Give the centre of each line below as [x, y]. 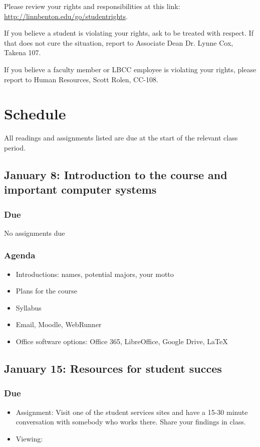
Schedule [35, 114]
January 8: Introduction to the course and [116, 174]
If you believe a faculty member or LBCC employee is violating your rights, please [130, 69]
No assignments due [35, 233]
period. [15, 147]
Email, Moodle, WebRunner [59, 324]
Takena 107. [23, 52]
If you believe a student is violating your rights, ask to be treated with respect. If [129, 33]
